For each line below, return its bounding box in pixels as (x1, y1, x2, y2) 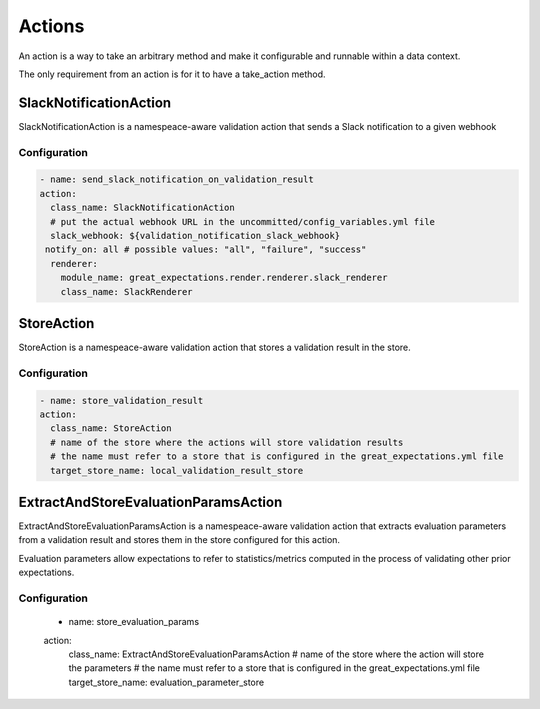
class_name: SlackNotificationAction (50, 202, 235, 214)
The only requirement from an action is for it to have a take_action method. (18, 68, 326, 80)
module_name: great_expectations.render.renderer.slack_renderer (60, 272, 388, 284)
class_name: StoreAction (50, 423, 172, 434)
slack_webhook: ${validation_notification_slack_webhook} (50, 230, 341, 241)
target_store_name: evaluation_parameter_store (68, 676, 265, 688)
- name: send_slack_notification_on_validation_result (39, 174, 314, 185)
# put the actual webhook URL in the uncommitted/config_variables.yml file (50, 216, 435, 227)
